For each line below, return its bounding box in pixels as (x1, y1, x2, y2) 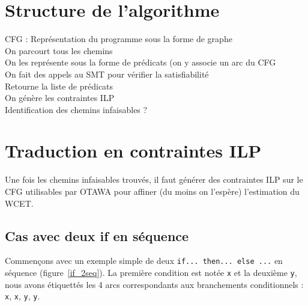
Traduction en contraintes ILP (5, 138, 262, 163)
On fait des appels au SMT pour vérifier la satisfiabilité (5, 67, 209, 80)
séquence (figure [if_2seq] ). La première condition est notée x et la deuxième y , (5, 266, 297, 279)
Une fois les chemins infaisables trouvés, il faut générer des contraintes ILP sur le (5, 173, 303, 186)
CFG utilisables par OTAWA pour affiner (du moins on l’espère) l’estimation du (5, 185, 300, 197)
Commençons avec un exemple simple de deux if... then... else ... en (5, 254, 283, 267)
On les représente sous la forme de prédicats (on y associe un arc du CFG (5, 56, 276, 69)
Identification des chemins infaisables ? (5, 103, 148, 115)
